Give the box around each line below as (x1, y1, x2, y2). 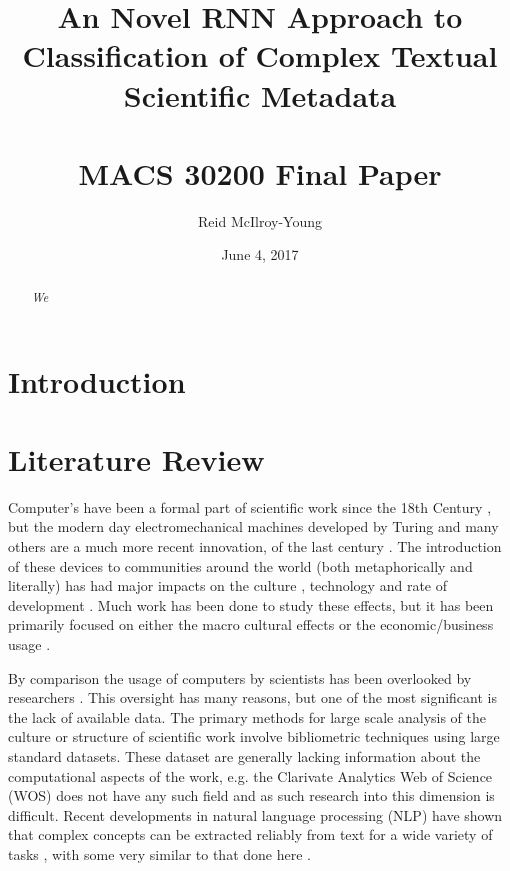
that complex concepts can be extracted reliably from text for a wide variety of (8, 824, 493, 845)
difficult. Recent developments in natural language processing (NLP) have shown (8, 804, 503, 825)
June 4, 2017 (221, 244, 299, 265)
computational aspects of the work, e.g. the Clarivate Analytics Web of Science (8, 765, 493, 786)
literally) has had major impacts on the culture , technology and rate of (8, 575, 448, 596)
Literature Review (8, 438, 265, 479)
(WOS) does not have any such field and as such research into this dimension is (8, 785, 495, 806)
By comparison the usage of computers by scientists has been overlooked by (8, 667, 472, 688)
